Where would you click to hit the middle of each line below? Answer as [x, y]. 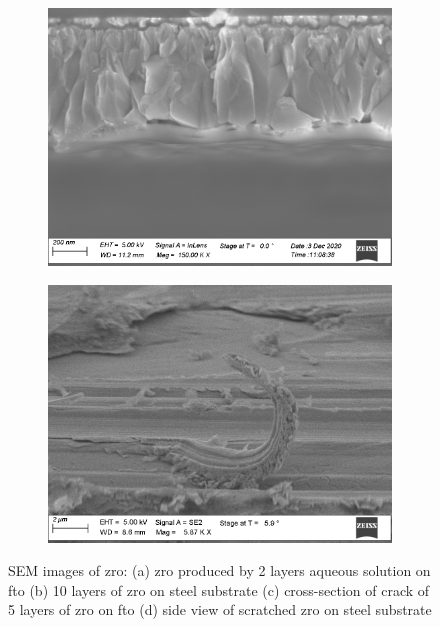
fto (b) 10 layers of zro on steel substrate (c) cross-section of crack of [219, 589]
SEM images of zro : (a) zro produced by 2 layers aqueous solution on [219, 570]
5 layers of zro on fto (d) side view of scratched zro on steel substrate [220, 609]
